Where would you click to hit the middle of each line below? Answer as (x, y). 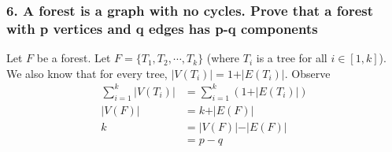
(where (223, 58)
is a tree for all (292, 58)
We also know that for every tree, (87, 73)
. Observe (307, 73)
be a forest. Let (74, 58)
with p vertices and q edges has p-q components (162, 28)
